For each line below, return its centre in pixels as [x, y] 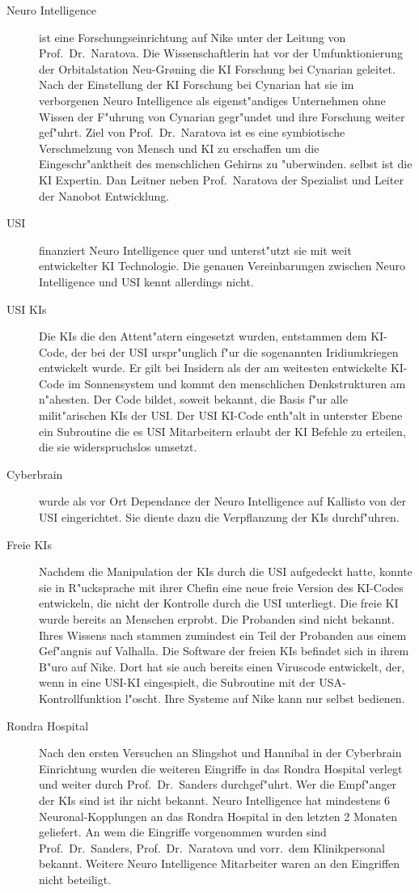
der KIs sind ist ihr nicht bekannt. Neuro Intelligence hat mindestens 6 [215, 800]
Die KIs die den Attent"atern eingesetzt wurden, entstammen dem [203, 336]
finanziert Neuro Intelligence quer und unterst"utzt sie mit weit [195, 250]
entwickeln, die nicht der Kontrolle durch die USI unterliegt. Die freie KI [219, 603]
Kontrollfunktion [80, 698]
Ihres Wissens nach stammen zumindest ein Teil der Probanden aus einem [223, 635]
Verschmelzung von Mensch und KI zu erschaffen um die [179, 148]
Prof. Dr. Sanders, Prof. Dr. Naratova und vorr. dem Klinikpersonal [212, 847]
